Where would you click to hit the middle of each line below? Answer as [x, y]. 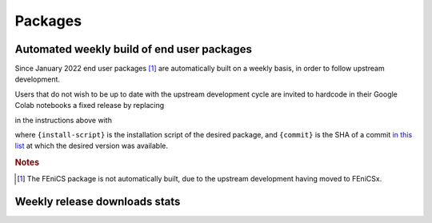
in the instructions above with [63, 120]
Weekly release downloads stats [98, 202]
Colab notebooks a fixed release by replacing [90, 106]
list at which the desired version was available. [91, 146]
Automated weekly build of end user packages [133, 49]
